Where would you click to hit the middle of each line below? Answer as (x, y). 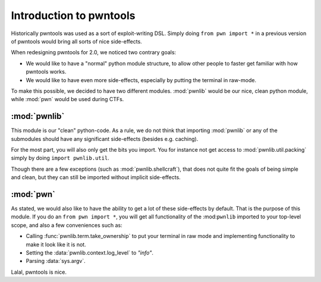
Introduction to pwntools (73, 15)
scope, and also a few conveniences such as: (67, 225)
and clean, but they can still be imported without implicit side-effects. (96, 177)
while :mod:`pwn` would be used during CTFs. (67, 99)
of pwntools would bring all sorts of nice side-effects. (76, 41)
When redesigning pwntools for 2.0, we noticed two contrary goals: (94, 52)
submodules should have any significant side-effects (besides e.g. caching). (105, 139)
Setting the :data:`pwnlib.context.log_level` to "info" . (90, 253)
